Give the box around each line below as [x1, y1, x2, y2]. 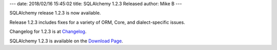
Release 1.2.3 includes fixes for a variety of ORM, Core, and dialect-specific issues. [9, 19, 186, 25]
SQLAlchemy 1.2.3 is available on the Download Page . [9, 38, 123, 44]
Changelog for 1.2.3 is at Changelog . [9, 28, 87, 35]
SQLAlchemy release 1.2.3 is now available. [9, 10, 101, 16]
